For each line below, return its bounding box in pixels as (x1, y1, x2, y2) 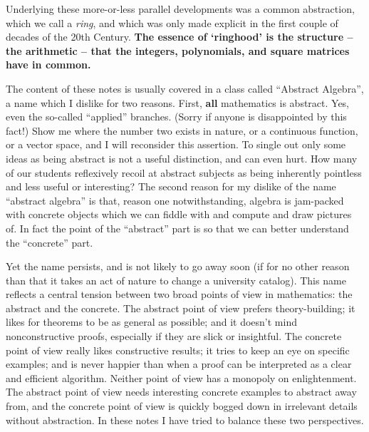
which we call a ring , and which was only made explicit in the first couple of (6, 15, 338, 30)
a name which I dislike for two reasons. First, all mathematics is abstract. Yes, (6, 95, 350, 110)
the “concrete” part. (6, 235, 93, 250)
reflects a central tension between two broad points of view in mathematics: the (6, 287, 353, 302)
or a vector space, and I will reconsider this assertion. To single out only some (6, 137, 346, 152)
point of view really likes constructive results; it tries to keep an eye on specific (6, 342, 350, 357)
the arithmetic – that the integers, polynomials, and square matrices (6, 43, 350, 58)
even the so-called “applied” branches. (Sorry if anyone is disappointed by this (6, 109, 347, 124)
